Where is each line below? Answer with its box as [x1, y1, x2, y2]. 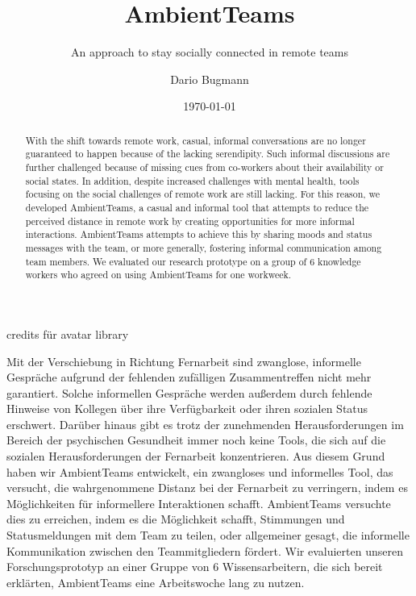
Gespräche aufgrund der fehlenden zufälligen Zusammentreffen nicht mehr [6, 369, 372, 386]
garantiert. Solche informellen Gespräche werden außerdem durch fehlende [6, 384, 372, 401]
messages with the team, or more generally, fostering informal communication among [25, 240, 382, 254]
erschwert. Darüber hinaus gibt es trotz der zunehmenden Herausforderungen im [6, 415, 404, 432]
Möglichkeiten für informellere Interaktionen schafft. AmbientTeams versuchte [6, 494, 391, 511]
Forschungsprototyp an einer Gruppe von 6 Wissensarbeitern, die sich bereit [6, 558, 383, 575]
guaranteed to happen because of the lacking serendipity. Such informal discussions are [25, 147, 390, 160]
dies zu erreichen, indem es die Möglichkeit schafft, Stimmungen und [6, 511, 345, 527]
